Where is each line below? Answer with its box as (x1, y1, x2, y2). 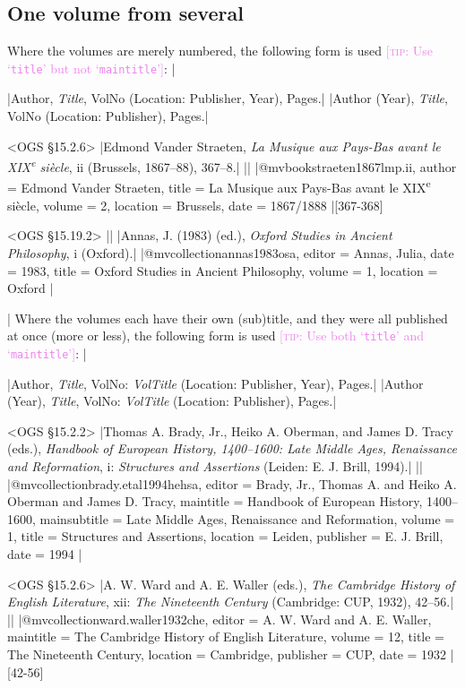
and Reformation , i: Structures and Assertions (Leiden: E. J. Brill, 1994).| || (7, 456, 423, 475)
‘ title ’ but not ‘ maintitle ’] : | (7, 58, 176, 77)
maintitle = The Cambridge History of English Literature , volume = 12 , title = (7, 627, 444, 646)
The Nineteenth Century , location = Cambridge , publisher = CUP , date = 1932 (7, 644, 447, 663)
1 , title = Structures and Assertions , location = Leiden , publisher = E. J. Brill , (7, 527, 443, 546)
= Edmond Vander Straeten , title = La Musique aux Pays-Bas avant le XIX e (7, 176, 431, 197)
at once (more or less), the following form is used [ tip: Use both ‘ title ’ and (7, 326, 425, 345)
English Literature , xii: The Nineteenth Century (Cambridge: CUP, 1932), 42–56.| (7, 592, 454, 611)
